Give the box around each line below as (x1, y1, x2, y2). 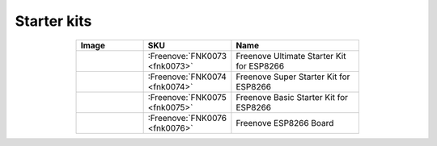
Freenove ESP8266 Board (235, 117, 334, 128)
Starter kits (15, 12, 92, 30)
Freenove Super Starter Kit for (235, 71, 350, 82)
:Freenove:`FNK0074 (147, 71, 227, 82)
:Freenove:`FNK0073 (147, 50, 227, 61)
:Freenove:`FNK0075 (147, 91, 227, 102)
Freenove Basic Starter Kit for (235, 91, 348, 102)
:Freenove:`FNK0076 (147, 112, 227, 123)
